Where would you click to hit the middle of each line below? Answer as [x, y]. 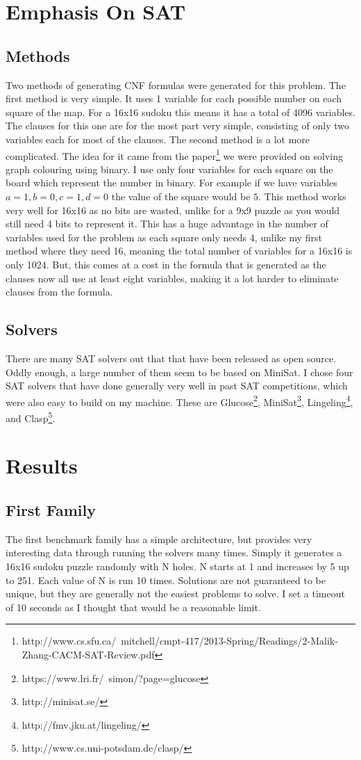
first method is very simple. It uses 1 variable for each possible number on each [174, 98]
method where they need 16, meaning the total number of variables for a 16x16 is [179, 251]
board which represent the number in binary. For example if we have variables [171, 183]
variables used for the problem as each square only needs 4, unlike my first [164, 237]
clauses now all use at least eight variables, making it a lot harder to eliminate [172, 278]
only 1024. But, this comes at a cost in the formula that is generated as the [166, 264]
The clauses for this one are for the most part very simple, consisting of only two [177, 126]
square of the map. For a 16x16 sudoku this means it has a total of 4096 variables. [180, 112]
